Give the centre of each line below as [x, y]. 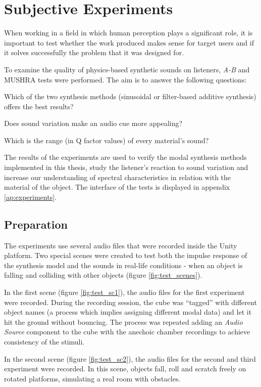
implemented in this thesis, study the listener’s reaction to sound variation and [126, 167]
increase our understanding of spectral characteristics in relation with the [118, 177]
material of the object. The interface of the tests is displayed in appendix [117, 187]
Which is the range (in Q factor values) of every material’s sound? [107, 140]
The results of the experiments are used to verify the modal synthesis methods [125, 157]
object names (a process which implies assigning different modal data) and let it [128, 312]
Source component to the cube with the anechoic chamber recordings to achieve [127, 332]
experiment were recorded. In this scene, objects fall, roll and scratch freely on [125, 369]
